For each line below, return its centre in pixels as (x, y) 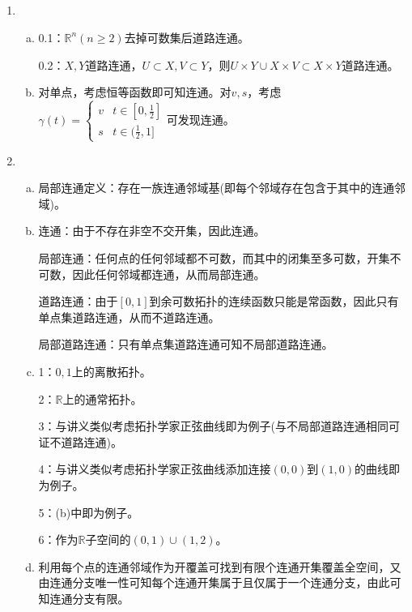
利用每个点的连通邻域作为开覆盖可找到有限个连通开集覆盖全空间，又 (220, 566)
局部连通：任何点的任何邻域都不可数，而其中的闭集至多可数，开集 (214, 258)
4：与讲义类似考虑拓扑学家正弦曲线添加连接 (155, 469)
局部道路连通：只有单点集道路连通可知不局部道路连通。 (186, 344)
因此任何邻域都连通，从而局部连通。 (169, 274)
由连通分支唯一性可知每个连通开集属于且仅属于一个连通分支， (203, 582)
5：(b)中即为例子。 (89, 512)
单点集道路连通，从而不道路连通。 (129, 317)
